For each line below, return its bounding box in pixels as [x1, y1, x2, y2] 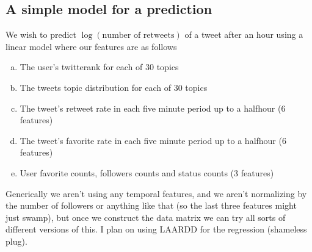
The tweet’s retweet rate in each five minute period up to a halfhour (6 [20, 101, 286, 114]
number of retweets [102, 31, 175, 40]
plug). [5, 234, 27, 247]
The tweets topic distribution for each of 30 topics [20, 81, 208, 93]
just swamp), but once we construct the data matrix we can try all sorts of [5, 211, 286, 223]
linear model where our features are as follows [5, 40, 177, 52]
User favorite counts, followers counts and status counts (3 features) [20, 166, 274, 179]
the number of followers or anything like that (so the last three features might [5, 199, 297, 212]
